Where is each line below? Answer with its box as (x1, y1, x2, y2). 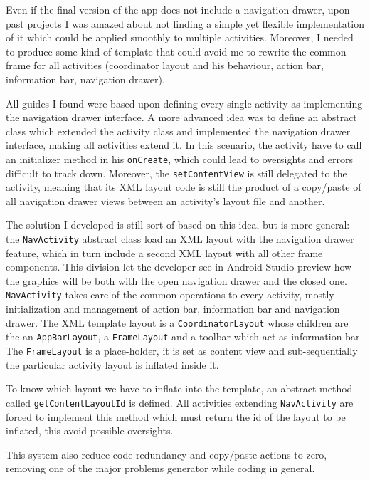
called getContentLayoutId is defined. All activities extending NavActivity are (6, 395, 354, 409)
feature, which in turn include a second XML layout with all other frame (6, 245, 323, 260)
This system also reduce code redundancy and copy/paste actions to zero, (6, 447, 327, 461)
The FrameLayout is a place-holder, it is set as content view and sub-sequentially (6, 343, 358, 358)
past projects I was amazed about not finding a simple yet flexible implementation (6, 16, 364, 31)
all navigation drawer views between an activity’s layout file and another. (6, 193, 325, 208)
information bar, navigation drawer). (6, 71, 165, 86)
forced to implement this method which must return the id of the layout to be (6, 409, 346, 424)
